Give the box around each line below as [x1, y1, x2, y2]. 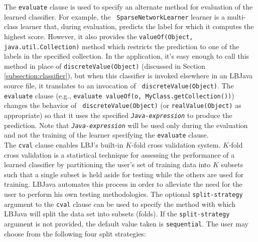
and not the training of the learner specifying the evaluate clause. [4, 130, 209, 140]
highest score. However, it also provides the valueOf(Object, [4, 31, 193, 41]
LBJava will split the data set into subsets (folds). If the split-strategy [4, 208, 230, 219]
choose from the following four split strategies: [4, 228, 146, 238]
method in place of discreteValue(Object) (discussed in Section [4, 60, 206, 71]
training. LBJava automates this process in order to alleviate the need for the [4, 179, 242, 189]
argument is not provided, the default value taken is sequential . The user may [4, 218, 248, 228]
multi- [227, 11, 246, 22]
